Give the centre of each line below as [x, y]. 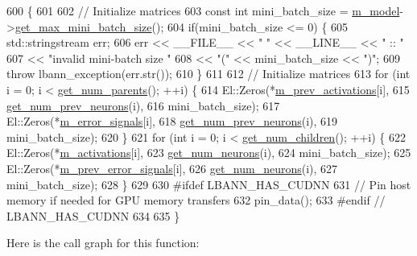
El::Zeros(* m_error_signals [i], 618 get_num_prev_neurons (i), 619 [172, 121]
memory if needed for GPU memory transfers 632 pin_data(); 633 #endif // [196, 200]
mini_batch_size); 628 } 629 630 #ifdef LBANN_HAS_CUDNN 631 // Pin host [209, 184]
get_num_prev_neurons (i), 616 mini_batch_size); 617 [143, 105]
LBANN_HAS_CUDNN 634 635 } [93, 215]
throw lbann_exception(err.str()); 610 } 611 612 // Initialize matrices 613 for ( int [208, 74]
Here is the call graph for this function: [103, 243]
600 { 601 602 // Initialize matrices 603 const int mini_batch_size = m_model [203, 10]
